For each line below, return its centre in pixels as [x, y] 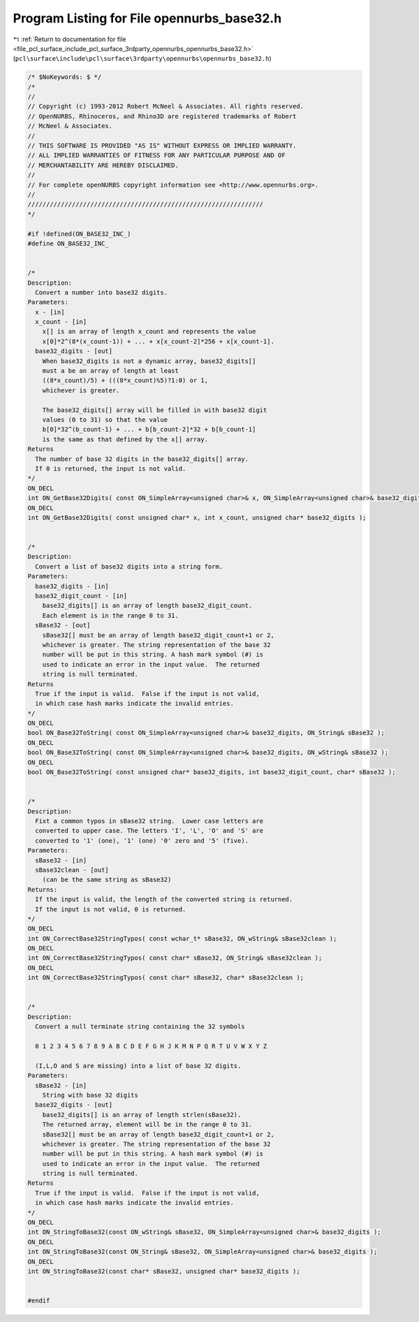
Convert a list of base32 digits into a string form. [129, 566]
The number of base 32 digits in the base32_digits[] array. [142, 459]
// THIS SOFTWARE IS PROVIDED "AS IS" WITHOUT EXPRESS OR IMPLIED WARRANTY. [162, 146]
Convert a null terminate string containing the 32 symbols [140, 1027]
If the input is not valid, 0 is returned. [111, 909]
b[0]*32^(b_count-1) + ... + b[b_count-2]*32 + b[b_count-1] [149, 429]
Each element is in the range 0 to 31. [111, 615]
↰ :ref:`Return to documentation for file [69, 39]
